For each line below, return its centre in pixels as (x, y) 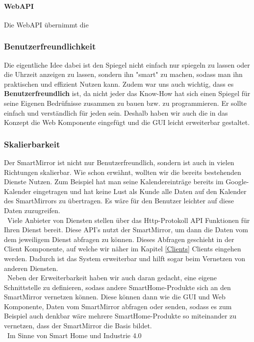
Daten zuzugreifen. (32, 210)
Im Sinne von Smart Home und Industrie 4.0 (74, 335)
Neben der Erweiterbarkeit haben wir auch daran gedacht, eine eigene (112, 278)
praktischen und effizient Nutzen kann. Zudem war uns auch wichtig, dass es (119, 84)
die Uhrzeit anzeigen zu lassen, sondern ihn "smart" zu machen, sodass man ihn (123, 74)
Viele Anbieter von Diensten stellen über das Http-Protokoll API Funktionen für (128, 220)
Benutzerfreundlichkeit (50, 46)
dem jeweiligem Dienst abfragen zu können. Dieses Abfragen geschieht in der (119, 239)
